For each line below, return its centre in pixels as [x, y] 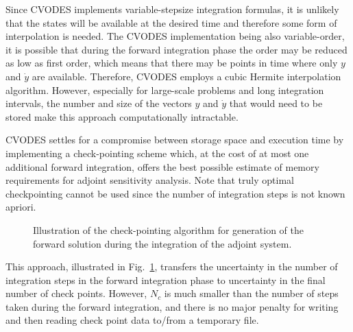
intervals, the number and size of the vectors [99, 103]
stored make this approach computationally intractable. [122, 116]
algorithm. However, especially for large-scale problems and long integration [165, 90]
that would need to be [276, 103]
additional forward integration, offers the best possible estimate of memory [162, 166]
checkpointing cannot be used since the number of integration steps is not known [175, 193]
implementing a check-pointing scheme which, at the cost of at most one [157, 153]
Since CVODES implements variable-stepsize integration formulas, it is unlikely [172, 9]
